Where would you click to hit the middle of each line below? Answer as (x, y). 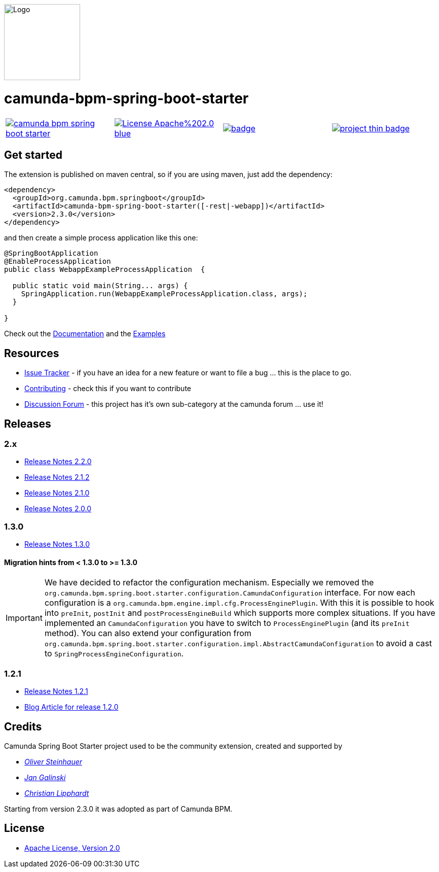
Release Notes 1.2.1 (56, 691)
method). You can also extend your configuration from (148, 633)
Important (24, 618)
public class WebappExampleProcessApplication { (105, 270)
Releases (28, 424)
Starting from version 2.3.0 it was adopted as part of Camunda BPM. (118, 809)
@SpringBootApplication (51, 253)
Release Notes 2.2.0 (58, 462)
